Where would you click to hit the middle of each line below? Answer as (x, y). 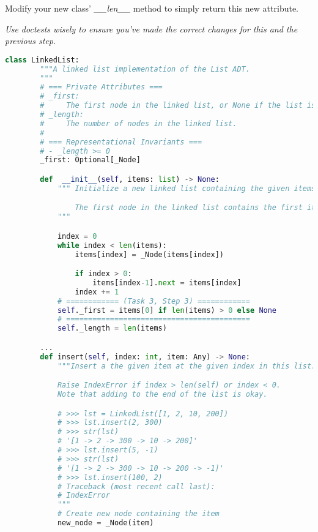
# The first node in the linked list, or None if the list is (178, 106)
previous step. (31, 41)
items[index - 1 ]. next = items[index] (167, 283)
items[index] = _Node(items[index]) (149, 254)
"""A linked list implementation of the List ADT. (145, 69)
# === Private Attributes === (101, 87)
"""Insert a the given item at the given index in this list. (187, 366)
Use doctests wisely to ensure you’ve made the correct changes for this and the (151, 28)
